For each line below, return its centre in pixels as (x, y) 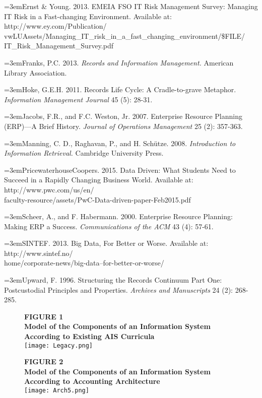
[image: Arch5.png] (57, 391)
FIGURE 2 (44, 361)
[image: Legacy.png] (59, 345)
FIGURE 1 (44, 316)
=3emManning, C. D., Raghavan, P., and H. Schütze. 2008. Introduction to (120, 143)
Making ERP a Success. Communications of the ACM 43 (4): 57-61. (109, 226)
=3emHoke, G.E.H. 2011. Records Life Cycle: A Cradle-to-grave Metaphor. (120, 89)
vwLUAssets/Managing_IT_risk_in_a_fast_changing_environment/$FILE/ (125, 36)
